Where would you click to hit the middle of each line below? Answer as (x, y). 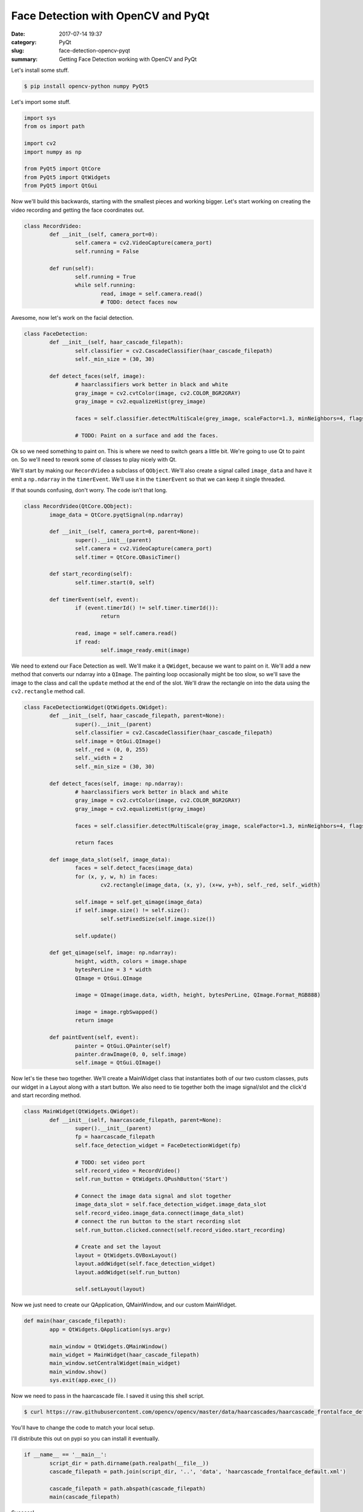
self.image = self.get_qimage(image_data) (139, 902)
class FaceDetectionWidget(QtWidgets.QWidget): (96, 707)
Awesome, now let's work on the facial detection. (73, 318)
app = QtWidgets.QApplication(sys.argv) (110, 1329)
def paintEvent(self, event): (94, 1038)
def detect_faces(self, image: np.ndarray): (116, 784)
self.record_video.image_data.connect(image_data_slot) (159, 1213)
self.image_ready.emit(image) (145, 650)
